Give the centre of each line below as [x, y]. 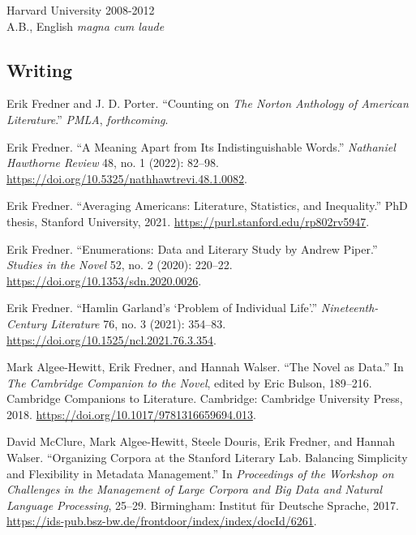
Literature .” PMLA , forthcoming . [88, 119]
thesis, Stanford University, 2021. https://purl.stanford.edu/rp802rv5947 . [188, 221]
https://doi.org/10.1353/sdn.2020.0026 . [104, 280]
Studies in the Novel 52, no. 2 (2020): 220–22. [120, 265]
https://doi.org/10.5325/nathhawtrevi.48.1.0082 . [127, 178]
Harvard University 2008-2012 [81, 10]
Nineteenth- [350, 308]
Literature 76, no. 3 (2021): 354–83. [138, 323]
